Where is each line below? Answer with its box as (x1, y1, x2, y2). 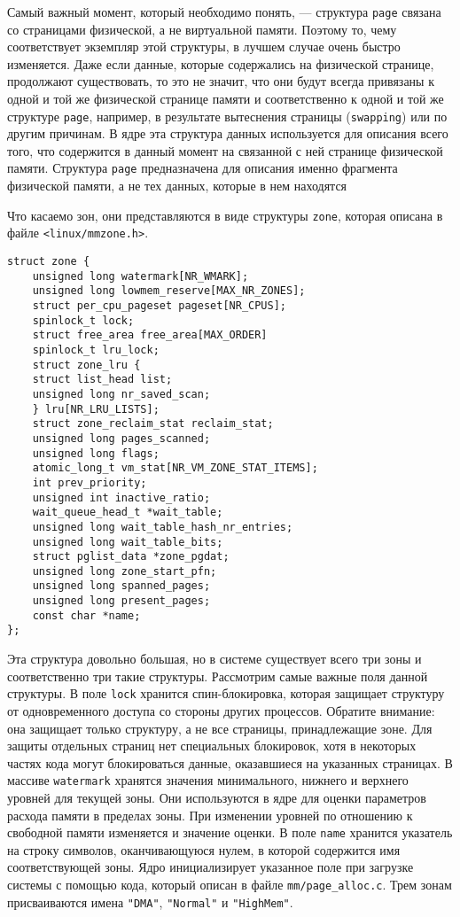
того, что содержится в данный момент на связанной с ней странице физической (7, 141, 443, 159)
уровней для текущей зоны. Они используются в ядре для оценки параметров (7, 788, 426, 806)
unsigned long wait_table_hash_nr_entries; (32, 520, 293, 533)
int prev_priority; (32, 476, 147, 489)
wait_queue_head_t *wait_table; (32, 506, 223, 519)
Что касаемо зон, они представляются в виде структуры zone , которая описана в (7, 206, 443, 224)
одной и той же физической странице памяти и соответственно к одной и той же (7, 89, 444, 108)
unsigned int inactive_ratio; (32, 491, 211, 504)
